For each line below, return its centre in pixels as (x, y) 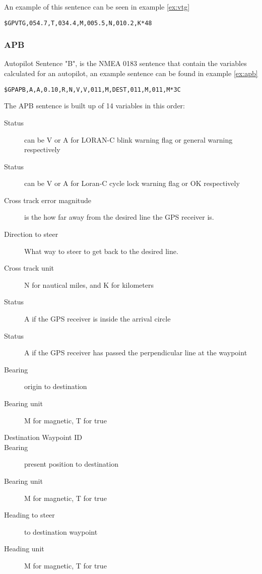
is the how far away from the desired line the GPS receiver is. (119, 217)
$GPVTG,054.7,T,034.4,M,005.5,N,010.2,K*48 (78, 23)
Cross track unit (29, 268)
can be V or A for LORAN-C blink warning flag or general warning (128, 139)
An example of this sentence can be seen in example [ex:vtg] (97, 7)
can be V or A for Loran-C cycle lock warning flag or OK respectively (132, 183)
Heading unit (24, 549)
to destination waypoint (61, 531)
